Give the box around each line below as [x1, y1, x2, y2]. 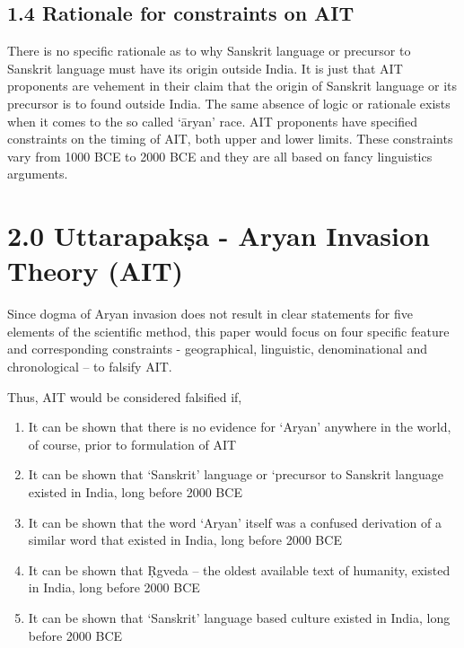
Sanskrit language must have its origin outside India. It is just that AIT [7, 58, 403, 77]
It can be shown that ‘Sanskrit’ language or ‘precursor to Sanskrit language [28, 465, 443, 484]
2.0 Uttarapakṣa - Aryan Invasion [7, 217, 430, 254]
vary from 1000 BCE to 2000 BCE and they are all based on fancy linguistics [7, 146, 433, 165]
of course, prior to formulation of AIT [28, 434, 237, 453]
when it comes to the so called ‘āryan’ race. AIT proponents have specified [7, 111, 417, 130]
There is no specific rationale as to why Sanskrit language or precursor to [7, 41, 411, 60]
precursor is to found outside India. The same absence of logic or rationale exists [7, 93, 451, 112]
